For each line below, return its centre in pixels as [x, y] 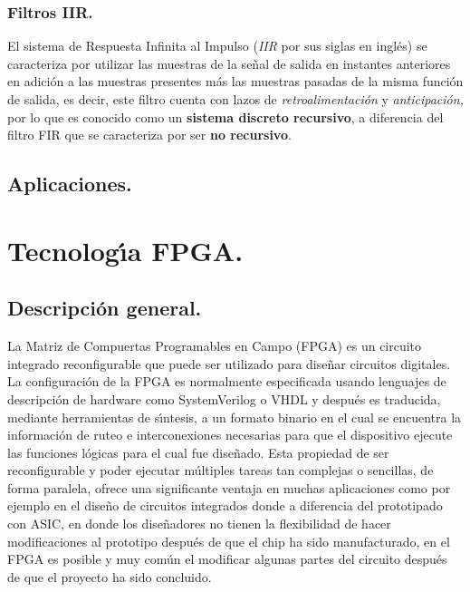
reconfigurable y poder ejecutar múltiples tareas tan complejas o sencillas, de [221, 470]
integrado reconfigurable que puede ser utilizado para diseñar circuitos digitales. [229, 363]
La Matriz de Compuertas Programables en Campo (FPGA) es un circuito [215, 346]
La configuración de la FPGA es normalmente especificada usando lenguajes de [227, 381]
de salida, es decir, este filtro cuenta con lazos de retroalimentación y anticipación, [235, 99]
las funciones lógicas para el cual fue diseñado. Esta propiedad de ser [198, 452]
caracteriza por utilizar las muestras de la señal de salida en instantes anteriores [229, 63]
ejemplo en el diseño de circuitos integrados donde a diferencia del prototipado [225, 505]
